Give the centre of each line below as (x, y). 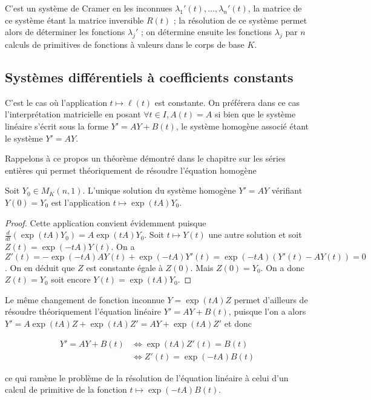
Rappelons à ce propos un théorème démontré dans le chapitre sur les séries (145, 158)
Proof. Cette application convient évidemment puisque (106, 222)
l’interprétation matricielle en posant (73, 114)
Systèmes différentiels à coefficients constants (149, 77)
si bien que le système (255, 114)
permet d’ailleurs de (271, 299)
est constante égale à (124, 267)
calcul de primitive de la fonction (66, 389)
